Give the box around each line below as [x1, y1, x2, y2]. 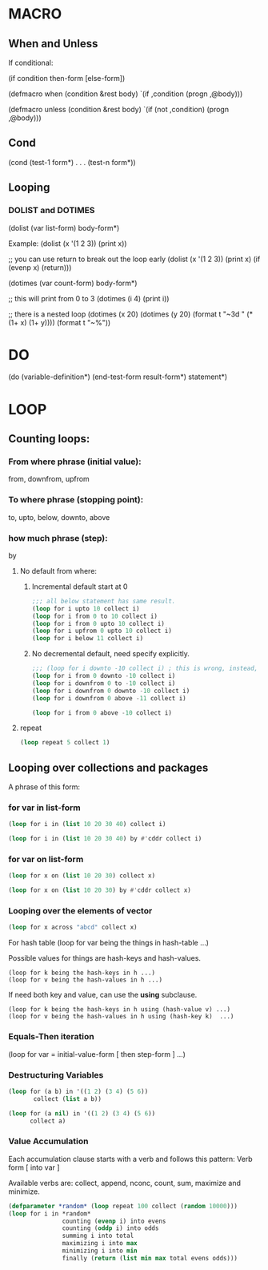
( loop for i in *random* [8, 1209, 91, 1218]
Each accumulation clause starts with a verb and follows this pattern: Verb [8, 1154, 254, 1163]
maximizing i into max [62, 1240, 138, 1248]
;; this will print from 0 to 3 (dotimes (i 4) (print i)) [8, 293, 170, 303]
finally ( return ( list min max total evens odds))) [62, 1254, 238, 1262]
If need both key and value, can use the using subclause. [8, 990, 198, 1000]
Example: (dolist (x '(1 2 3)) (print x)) [8, 238, 127, 248]
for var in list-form [8, 802, 82, 813]
